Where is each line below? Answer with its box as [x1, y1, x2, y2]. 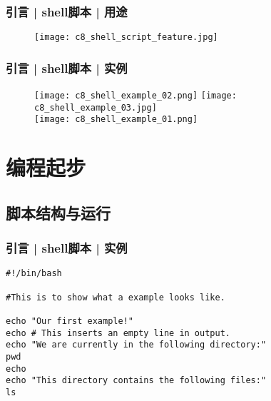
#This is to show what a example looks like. [6, 292, 225, 303]
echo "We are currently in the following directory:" [6, 340, 267, 350]
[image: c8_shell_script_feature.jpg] [34, 32, 218, 43]
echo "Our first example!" [6, 316, 133, 327]
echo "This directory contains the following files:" [6, 375, 267, 386]
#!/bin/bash [6, 268, 62, 279]
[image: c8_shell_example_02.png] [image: [34, 91, 237, 101]
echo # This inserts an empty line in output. [6, 328, 230, 338]
